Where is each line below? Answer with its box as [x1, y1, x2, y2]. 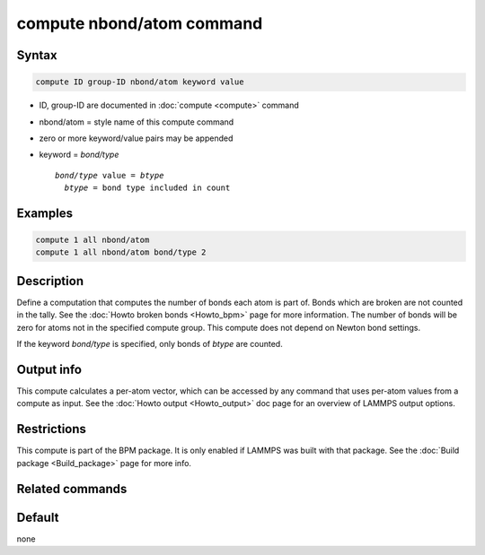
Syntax [16, 48, 57, 63]
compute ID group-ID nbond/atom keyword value [35, 77, 244, 87]
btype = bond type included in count [64, 183, 231, 193]
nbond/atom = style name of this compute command [39, 117, 234, 127]
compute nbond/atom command [16, 13, 263, 33]
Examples [16, 205, 74, 221]
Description [16, 273, 84, 289]
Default [16, 509, 59, 525]
